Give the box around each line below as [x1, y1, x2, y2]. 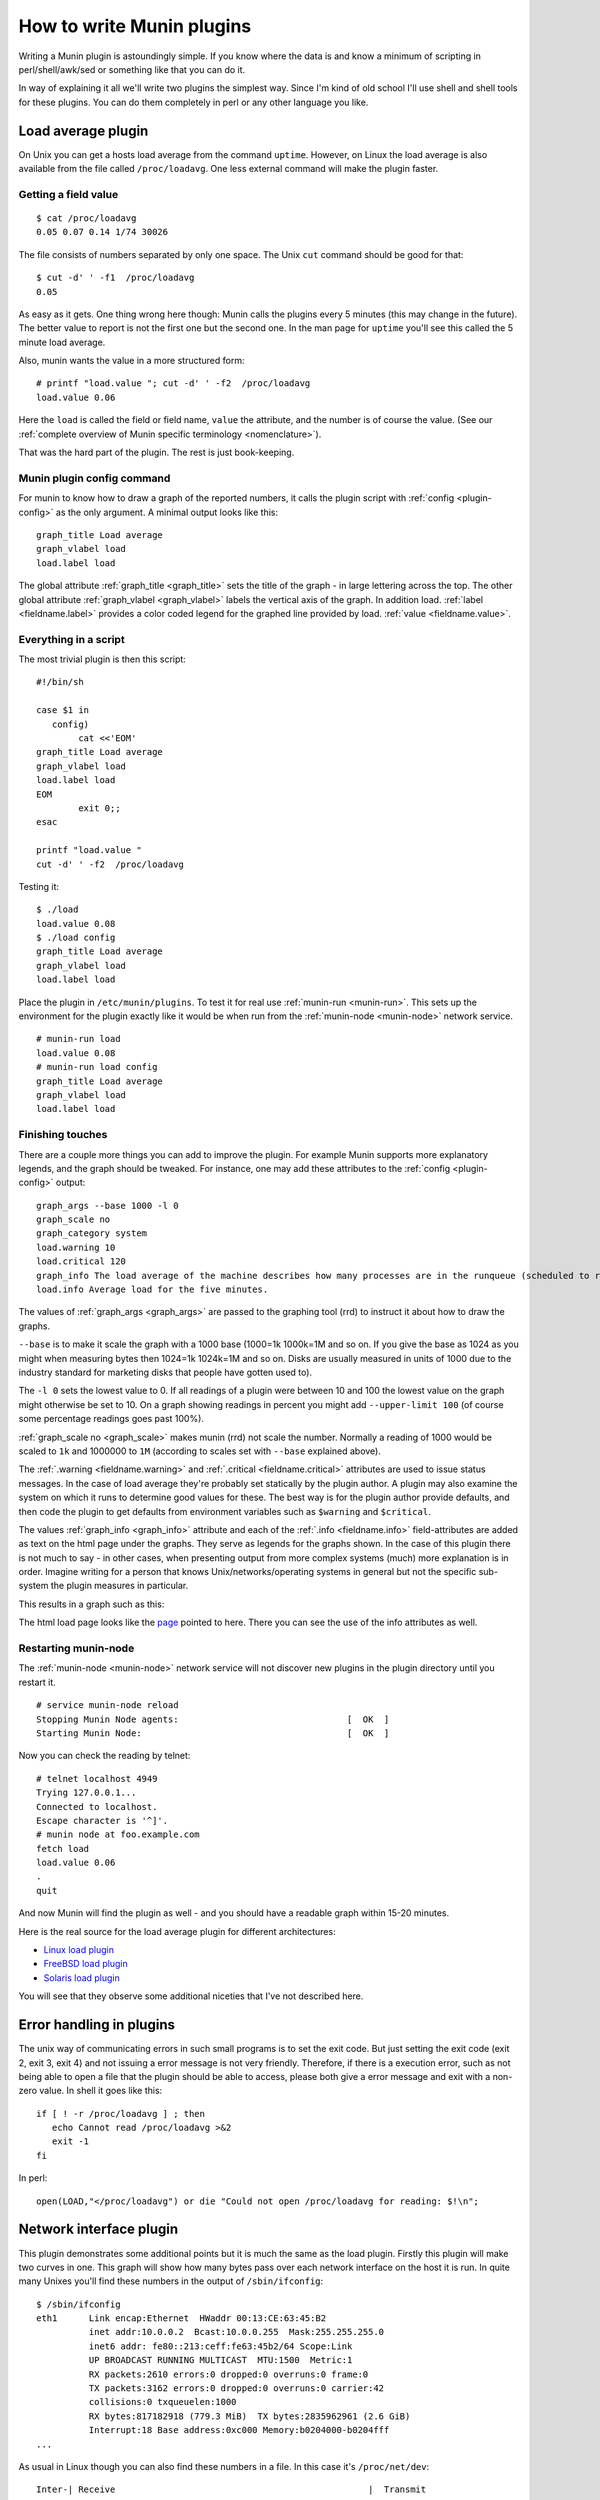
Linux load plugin [43, 1944, 115, 1956]
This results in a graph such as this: [18, 1598, 165, 1610]
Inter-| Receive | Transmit [36, 2484, 427, 2495]
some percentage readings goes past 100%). [18, 1413, 205, 1425]
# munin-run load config [36, 1061, 158, 1073]
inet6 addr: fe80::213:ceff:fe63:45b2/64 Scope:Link [88, 2340, 353, 2352]
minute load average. [18, 336, 106, 348]
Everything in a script [18, 632, 125, 646]
